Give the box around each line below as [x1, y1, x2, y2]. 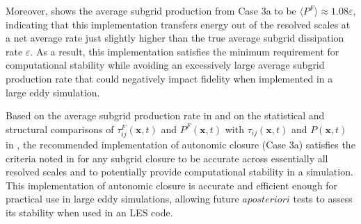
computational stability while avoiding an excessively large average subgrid [6, 58, 325, 72]
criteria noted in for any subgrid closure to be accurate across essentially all [6, 150, 328, 165]
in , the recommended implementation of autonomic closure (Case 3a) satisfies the [6, 137, 355, 151]
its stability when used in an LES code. [6, 205, 173, 219]
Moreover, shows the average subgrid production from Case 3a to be [6, 3, 296, 17]
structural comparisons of [6, 121, 114, 136]
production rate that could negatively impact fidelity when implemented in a [6, 71, 333, 85]
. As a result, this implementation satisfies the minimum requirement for [30, 44, 339, 58]
